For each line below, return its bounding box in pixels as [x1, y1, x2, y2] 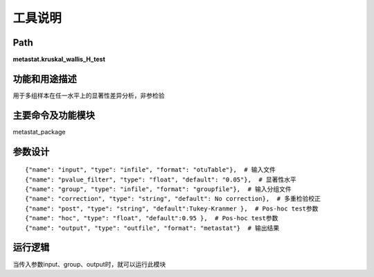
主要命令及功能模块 [12, 109, 95, 121]
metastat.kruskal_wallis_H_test [12, 55, 105, 64]
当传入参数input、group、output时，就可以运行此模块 [12, 260, 166, 268]
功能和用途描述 [12, 73, 77, 84]
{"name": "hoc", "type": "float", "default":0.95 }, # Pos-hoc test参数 [25, 215, 278, 222]
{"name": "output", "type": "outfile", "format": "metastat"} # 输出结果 [25, 224, 280, 232]
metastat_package [12, 127, 66, 136]
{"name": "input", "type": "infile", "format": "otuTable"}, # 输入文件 [25, 166, 276, 174]
